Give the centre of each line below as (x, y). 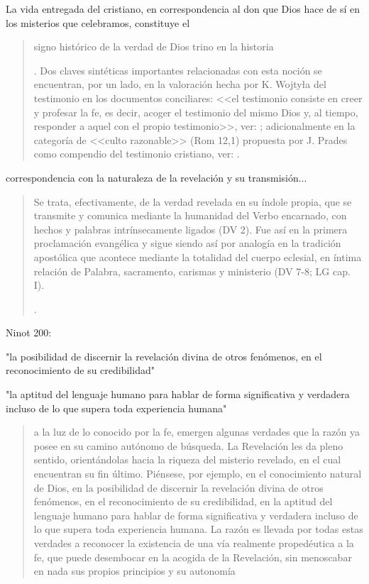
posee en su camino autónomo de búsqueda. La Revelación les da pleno (188, 445)
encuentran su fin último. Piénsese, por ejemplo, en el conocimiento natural (198, 474)
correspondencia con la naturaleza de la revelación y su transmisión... (156, 177)
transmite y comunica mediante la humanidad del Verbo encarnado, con (190, 215)
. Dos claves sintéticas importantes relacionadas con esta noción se (178, 70)
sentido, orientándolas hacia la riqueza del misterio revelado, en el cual (187, 459)
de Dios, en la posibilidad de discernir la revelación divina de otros (178, 487)
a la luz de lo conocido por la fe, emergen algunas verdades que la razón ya (197, 432)
